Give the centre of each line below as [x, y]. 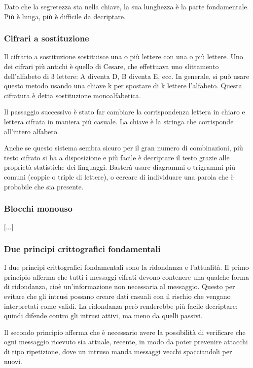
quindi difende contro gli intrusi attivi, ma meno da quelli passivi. [103, 315]
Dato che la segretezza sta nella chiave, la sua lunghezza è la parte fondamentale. [126, 6]
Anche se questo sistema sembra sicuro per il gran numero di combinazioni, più [124, 148]
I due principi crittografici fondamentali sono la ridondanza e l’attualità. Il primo [126, 267]
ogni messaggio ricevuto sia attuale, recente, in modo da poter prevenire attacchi [126, 342]
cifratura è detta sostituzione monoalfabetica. [72, 95]
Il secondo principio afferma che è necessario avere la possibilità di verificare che [125, 332]
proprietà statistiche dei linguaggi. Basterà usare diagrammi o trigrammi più [120, 167]
